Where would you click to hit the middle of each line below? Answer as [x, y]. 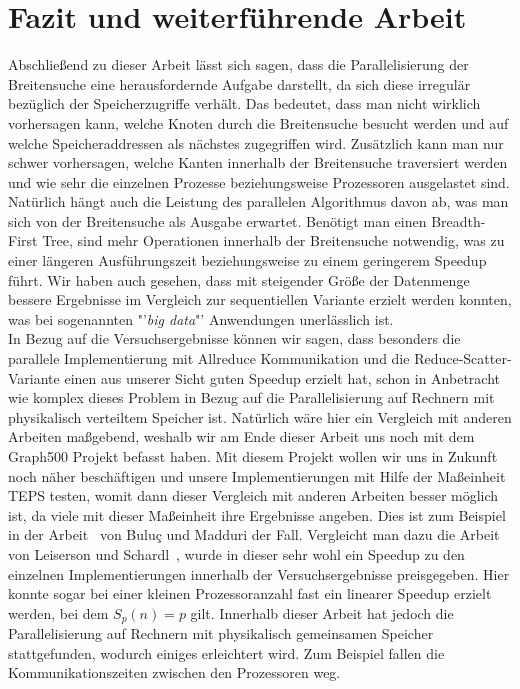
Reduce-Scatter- [463, 358]
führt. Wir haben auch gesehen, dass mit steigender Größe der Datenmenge [239, 279]
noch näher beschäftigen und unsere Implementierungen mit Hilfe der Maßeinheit [257, 475]
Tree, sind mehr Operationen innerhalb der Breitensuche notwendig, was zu [273, 240]
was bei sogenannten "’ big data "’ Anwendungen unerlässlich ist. [201, 318]
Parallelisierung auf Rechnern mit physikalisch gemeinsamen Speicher [221, 633]
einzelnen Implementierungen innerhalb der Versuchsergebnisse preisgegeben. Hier [259, 573]
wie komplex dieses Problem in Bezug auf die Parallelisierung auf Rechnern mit [251, 397]
